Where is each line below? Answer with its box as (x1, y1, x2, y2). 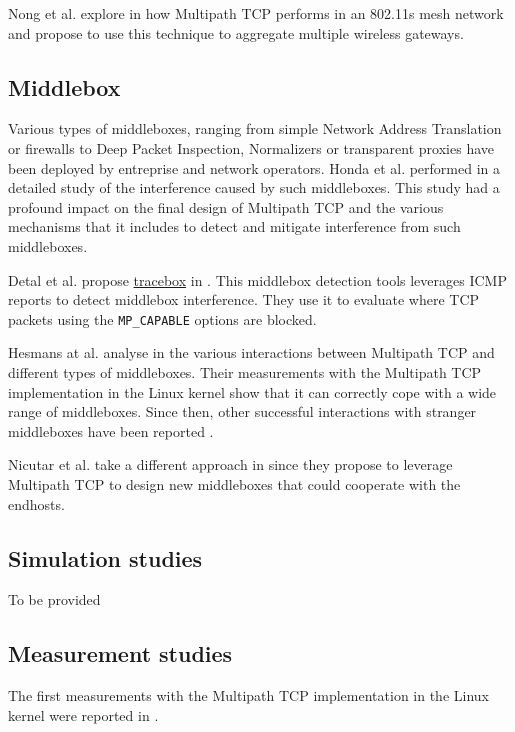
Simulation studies (8, 542, 203, 573)
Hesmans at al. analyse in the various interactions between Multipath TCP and (8, 342, 495, 363)
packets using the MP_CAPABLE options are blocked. (8, 308, 317, 329)
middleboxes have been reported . (8, 420, 214, 441)
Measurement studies (8, 638, 233, 669)
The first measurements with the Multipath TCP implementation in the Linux (8, 685, 489, 706)
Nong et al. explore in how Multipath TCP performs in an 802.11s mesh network (8, 3, 504, 23)
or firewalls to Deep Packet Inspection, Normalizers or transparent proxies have (8, 137, 494, 158)
